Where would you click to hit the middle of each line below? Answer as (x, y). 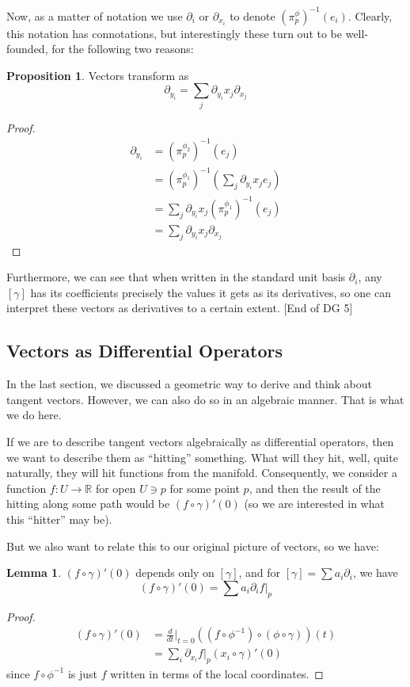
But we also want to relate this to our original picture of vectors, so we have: (193, 546)
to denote (252, 15)
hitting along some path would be (88, 504)
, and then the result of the (315, 488)
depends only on (175, 572)
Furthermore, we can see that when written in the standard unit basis (176, 277)
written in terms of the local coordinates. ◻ (217, 673)
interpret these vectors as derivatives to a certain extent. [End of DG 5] (180, 308)
